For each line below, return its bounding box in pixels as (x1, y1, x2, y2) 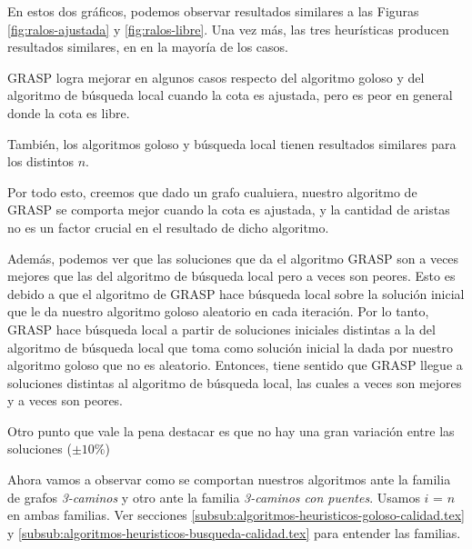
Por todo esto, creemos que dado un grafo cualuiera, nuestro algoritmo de (7, 182, 417, 201)
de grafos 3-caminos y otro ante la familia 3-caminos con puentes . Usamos (7, 487, 420, 506)
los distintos (7, 152, 74, 171)
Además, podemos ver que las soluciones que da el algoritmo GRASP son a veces (7, 248, 459, 267)
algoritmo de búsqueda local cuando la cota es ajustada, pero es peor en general (7, 85, 453, 105)
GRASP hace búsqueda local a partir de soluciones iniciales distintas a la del (7, 319, 436, 338)
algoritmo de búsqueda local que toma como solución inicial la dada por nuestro (7, 337, 453, 356)
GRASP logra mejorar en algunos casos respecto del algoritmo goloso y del (7, 67, 425, 86)
